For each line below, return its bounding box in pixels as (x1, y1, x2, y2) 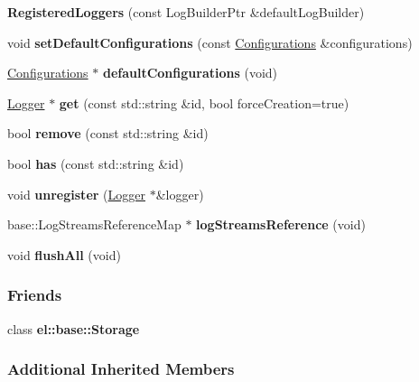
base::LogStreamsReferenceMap (7, 215, 182, 234)
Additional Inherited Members (7, 358, 235, 380)
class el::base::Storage (7, 319, 140, 338)
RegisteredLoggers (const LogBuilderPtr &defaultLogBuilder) (7, 3, 365, 21)
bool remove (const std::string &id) (7, 124, 209, 143)
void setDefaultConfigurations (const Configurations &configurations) (7, 33, 413, 51)
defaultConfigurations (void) (102, 63, 278, 82)
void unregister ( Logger (7, 184, 145, 203)
